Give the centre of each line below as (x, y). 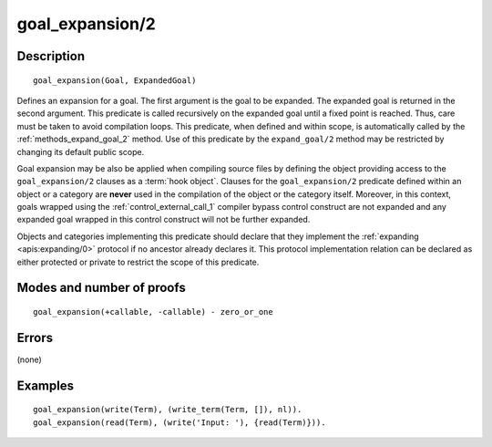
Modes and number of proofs (101, 288)
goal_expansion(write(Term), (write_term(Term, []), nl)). (168, 410)
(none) (30, 359)
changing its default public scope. (81, 151)
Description (51, 56)
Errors (35, 338)
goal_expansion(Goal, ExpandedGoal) (115, 80)
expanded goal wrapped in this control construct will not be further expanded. (164, 220)
